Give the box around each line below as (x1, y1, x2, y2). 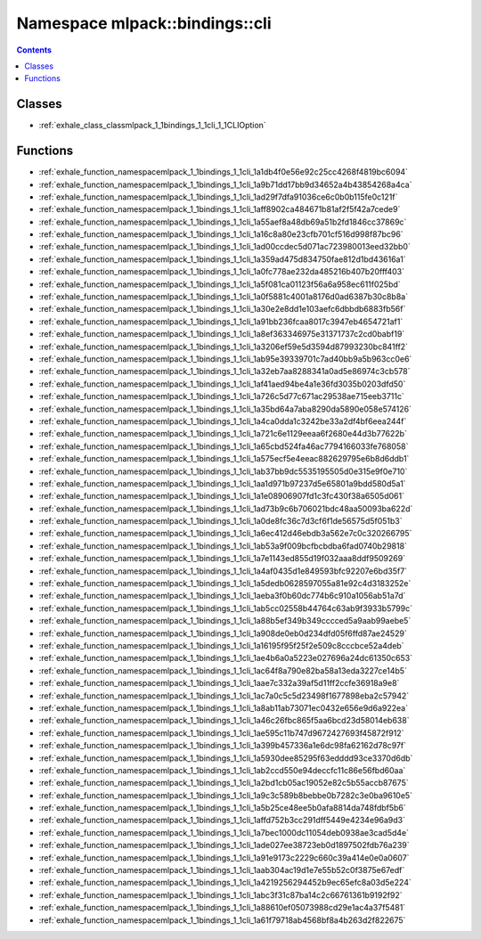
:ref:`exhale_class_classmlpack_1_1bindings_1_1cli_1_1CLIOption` (38, 120, 266, 131)
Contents (16, 45, 53, 55)
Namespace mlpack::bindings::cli (16, 13, 272, 33)
